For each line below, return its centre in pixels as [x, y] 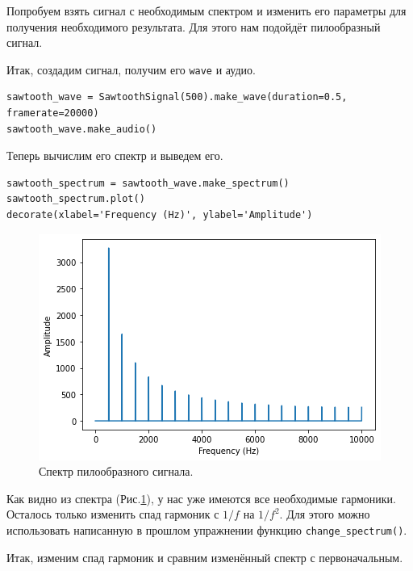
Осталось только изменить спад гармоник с [113, 514]
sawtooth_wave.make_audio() [82, 129]
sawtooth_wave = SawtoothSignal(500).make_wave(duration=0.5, [177, 97]
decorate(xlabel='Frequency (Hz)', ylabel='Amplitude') [160, 215]
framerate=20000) [53, 113]
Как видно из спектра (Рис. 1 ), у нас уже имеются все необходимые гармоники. [201, 498]
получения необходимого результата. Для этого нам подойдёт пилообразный [194, 26]
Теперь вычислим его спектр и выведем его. [115, 155]
